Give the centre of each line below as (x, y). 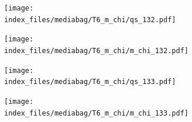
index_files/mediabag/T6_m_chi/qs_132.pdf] (90, 20)
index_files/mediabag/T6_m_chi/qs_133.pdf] (90, 82)
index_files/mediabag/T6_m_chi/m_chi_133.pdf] (96, 113)
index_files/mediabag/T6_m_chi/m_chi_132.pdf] (96, 50)
